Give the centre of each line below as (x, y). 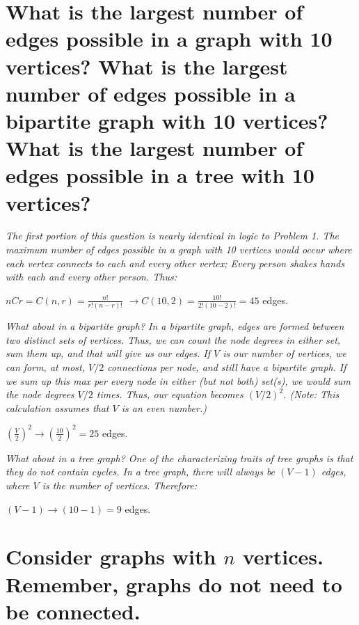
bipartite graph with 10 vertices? (167, 120)
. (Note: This (311, 394)
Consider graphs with (111, 556)
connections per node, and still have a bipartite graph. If (227, 366)
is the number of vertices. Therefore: (119, 485)
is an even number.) (164, 408)
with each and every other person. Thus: (91, 277)
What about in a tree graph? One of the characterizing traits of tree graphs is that (179, 458)
